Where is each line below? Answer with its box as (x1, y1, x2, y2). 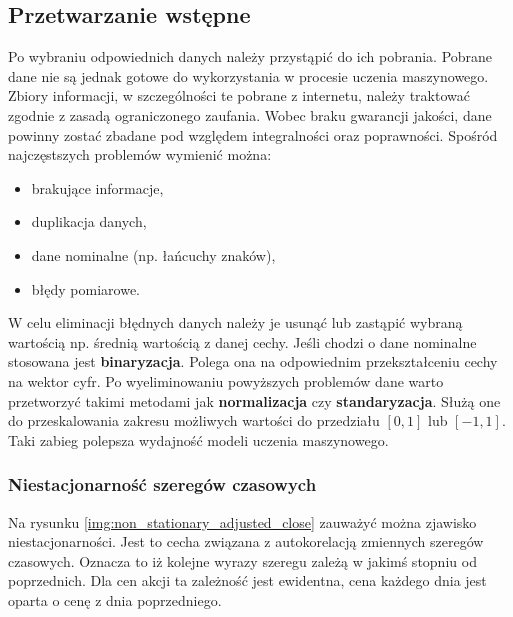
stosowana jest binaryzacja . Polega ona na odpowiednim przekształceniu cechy (8, 351, 498, 372)
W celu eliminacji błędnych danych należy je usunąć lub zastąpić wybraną (8, 312, 463, 333)
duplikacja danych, (31, 211, 147, 232)
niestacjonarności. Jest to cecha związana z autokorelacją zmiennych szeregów (8, 531, 484, 552)
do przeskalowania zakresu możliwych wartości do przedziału (8, 410, 380, 431)
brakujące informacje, (31, 177, 164, 198)
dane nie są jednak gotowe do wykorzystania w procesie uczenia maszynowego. (8, 65, 489, 86)
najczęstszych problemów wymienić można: (8, 144, 272, 165)
